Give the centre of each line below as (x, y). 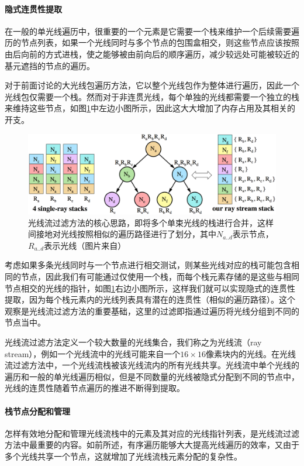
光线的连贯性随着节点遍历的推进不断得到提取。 (95, 388)
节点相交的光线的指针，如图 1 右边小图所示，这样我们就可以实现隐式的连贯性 (150, 288)
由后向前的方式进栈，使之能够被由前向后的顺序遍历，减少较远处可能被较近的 (152, 54)
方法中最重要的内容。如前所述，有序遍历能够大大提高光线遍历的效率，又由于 (152, 445)
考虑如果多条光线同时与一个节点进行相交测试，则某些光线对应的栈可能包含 (148, 265)
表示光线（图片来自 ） (85, 245)
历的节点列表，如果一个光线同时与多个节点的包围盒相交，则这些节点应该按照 (152, 42)
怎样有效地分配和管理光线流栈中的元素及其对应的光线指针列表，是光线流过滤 (152, 433)
